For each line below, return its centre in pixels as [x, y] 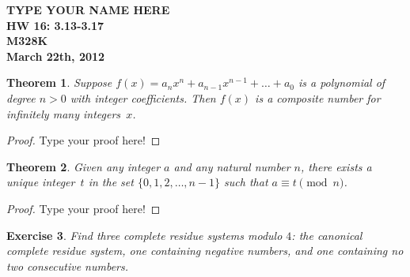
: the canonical [327, 235]
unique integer [41, 182]
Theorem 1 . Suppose [59, 82]
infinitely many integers [64, 113]
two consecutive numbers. [68, 266]
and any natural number [232, 166]
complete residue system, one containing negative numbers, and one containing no [205, 251]
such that [246, 182]
